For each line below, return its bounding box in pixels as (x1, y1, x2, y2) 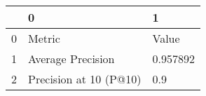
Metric (28, 30, 60, 46)
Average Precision (28, 50, 115, 67)
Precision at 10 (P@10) (28, 71, 142, 87)
